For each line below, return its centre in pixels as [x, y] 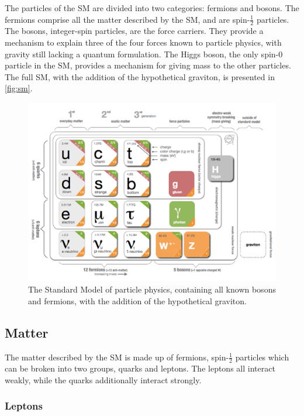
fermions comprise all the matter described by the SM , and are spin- [127, 19]
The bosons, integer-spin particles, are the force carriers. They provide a [134, 31]
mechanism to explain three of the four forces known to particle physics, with [143, 42]
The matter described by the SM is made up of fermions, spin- [117, 357]
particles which [262, 357]
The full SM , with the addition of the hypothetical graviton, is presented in [140, 76]
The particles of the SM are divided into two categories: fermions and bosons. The [152, 8]
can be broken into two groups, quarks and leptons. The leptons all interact [140, 368]
